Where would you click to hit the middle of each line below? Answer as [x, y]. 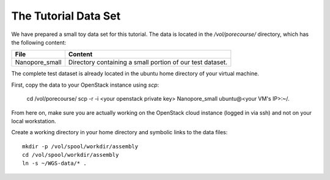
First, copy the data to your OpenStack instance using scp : [85, 85]
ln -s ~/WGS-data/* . [54, 164]
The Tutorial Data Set [66, 16]
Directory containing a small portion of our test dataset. [148, 62]
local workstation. [34, 121]
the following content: [39, 42]
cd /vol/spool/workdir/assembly [71, 155]
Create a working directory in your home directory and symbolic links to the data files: [119, 132]
